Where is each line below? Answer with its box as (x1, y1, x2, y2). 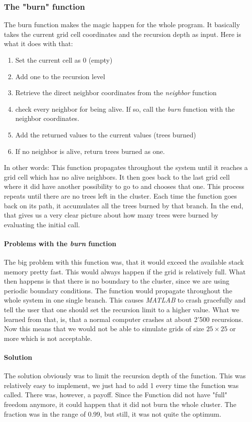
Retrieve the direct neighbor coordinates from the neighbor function (15, 87, 217, 98)
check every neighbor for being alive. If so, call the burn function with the (15, 103, 235, 114)
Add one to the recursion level (15, 71, 105, 81)
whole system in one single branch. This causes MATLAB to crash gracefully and (4, 295, 246, 305)
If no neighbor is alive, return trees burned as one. (15, 146, 165, 156)
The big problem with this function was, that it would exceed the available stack (4, 257, 244, 267)
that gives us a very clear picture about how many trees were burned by (4, 210, 218, 220)
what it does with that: (4, 38, 73, 49)
